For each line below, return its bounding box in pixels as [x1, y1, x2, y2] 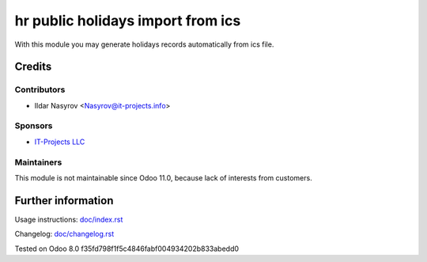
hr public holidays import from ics [14, 12, 241, 29]
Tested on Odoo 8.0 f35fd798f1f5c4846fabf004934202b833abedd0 [14, 244, 240, 253]
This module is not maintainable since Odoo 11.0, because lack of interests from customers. [14, 173, 312, 182]
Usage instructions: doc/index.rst [14, 215, 123, 224]
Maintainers [14, 157, 62, 168]
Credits [14, 60, 52, 74]
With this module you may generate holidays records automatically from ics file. [14, 40, 274, 49]
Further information [14, 194, 114, 207]
